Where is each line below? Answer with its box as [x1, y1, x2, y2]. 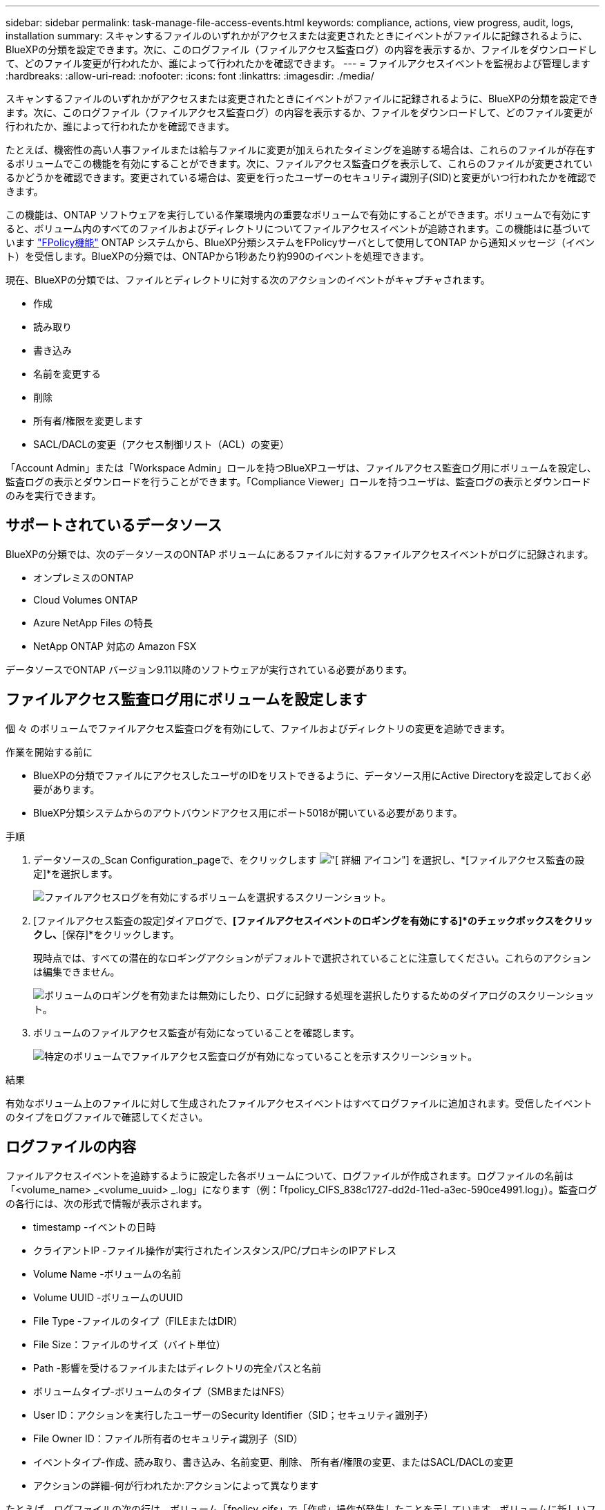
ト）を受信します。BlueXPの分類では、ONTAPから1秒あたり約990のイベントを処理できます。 [6, 250, 430, 262]
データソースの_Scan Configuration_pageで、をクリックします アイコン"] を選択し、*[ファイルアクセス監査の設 [33, 853, 585, 866]
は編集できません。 [33, 965, 120, 978]
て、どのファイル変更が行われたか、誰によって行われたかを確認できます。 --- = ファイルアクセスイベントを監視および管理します [6, 57, 590, 69]
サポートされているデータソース [6, 516, 222, 534]
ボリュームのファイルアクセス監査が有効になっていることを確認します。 [33, 1026, 360, 1038]
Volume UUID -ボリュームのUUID [33, 1291, 183, 1303]
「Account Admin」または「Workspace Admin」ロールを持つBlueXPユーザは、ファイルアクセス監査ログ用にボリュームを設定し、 [6, 462, 597, 474]
